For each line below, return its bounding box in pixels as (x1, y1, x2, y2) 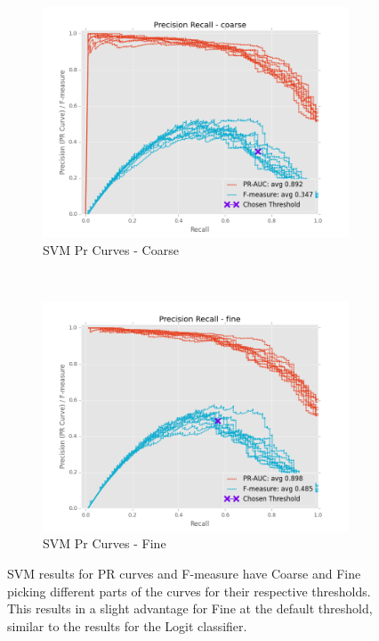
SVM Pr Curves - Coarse (43, 240, 179, 259)
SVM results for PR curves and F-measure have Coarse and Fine (7, 563, 361, 582)
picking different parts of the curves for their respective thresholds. (7, 581, 371, 600)
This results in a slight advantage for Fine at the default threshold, (7, 599, 373, 618)
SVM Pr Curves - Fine (43, 534, 166, 553)
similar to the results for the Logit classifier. (7, 616, 247, 635)
